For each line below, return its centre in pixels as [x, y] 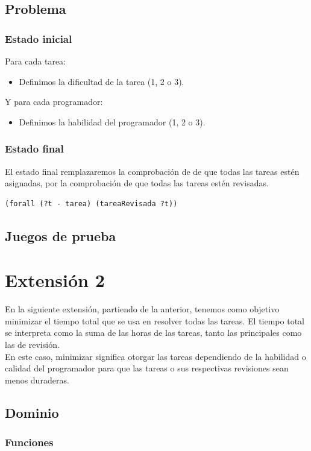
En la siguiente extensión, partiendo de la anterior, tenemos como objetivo [142, 309]
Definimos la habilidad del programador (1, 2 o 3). [112, 121]
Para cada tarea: [35, 61]
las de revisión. [32, 345]
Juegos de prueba [61, 235]
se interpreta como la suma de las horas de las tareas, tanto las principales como [153, 333]
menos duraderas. [37, 380]
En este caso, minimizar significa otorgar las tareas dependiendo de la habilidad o [155, 356]
